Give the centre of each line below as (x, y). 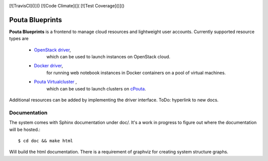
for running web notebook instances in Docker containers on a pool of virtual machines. (136, 73)
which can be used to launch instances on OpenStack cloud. (108, 57)
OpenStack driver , (53, 50)
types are (19, 39)
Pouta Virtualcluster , (55, 82)
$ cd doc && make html (46, 141)
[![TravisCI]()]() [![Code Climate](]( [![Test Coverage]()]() (67, 6)
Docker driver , (48, 66)
